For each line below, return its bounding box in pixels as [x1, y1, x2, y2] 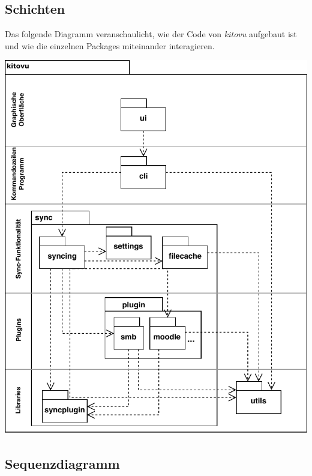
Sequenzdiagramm [5, 454, 120, 472]
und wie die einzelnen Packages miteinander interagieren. [5, 39, 215, 52]
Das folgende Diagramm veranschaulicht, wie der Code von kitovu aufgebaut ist [5, 28, 297, 40]
